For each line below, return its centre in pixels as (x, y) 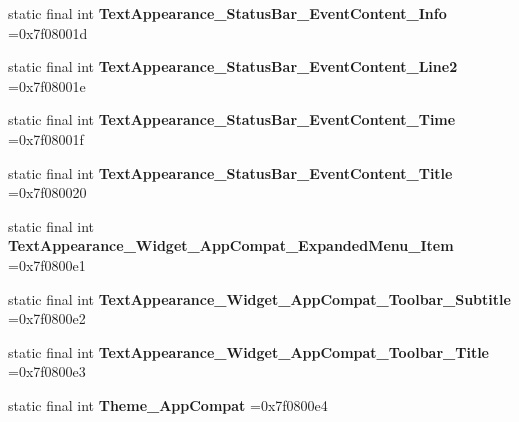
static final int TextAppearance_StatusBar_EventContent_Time (232, 119)
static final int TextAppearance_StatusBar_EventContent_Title (230, 172)
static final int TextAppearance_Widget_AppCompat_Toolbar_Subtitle (259, 298)
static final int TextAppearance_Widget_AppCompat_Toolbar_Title (248, 351)
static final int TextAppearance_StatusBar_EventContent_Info (227, 13)
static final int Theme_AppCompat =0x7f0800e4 (168, 404)
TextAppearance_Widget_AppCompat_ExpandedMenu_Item (231, 245)
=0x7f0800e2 (47, 318)
